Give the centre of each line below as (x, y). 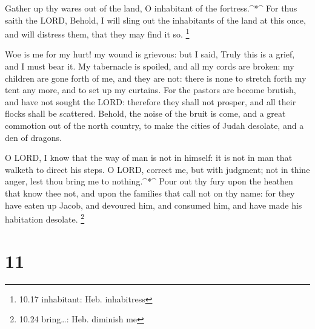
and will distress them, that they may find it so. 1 (97, 33)
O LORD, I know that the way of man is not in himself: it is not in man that (149, 158)
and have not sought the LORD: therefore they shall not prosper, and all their (151, 101)
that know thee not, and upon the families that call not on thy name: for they (150, 193)
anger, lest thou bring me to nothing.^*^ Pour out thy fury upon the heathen (149, 181)
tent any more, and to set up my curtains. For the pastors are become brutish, (151, 90)
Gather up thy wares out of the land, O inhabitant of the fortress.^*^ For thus (151, 8)
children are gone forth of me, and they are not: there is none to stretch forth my (156, 78)
